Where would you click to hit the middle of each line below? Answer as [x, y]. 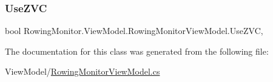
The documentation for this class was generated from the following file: [137, 51]
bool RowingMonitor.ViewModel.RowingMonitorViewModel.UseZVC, [134, 31]
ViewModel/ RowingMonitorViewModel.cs [83, 71]
